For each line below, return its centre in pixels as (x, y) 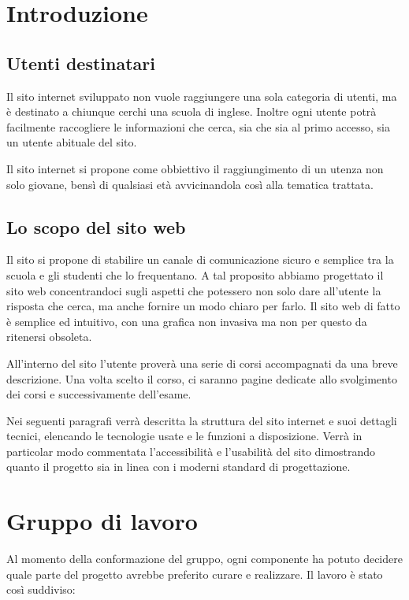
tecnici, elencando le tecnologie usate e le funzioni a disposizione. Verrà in (184, 436)
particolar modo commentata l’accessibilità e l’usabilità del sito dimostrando (191, 451)
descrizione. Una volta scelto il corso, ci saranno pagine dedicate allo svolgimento (202, 378)
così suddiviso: (41, 589)
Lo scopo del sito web (96, 226)
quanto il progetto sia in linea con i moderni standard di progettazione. (178, 467)
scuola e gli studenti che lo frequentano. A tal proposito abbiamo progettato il (195, 274)
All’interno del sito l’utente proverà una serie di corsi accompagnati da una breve (202, 363)
